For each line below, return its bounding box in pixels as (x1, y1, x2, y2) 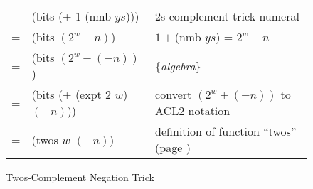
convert (155, 86, 192, 102)
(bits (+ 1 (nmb (31, 8, 112, 24)
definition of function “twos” (155, 123, 297, 139)
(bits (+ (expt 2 (31, 86, 112, 102)
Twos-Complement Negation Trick (6, 170, 154, 184)
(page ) (155, 139, 191, 156)
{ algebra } (155, 57, 201, 74)
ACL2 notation (155, 102, 230, 119)
